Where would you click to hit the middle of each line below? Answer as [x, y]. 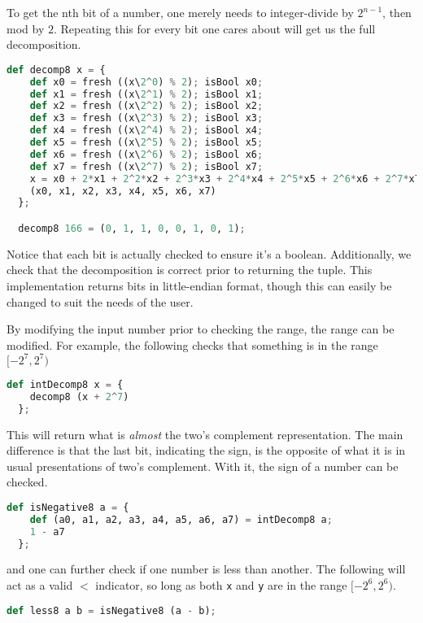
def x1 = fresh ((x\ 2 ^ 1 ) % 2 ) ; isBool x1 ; [146, 94]
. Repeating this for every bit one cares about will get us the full [214, 28]
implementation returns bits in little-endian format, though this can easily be [199, 285]
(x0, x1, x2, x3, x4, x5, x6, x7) [123, 191]
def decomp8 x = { [56, 70]
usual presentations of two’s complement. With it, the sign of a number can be [203, 466]
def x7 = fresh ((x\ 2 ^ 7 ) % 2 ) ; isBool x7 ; [146, 166]
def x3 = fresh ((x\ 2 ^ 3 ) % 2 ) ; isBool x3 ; [146, 118]
